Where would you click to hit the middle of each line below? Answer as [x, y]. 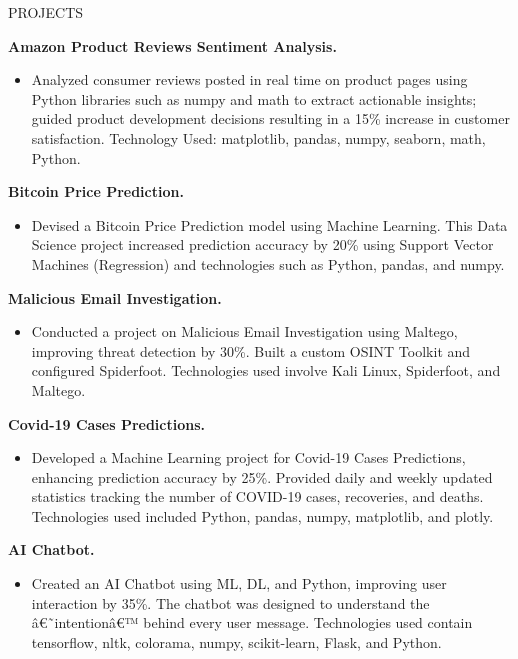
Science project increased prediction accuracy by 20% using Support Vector [262, 244]
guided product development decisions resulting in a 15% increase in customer [270, 118]
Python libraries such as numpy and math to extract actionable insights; [254, 98]
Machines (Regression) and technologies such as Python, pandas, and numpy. [268, 263]
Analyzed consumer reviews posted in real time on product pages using [249, 79]
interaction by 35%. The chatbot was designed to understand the [230, 602]
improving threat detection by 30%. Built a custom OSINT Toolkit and [251, 350]
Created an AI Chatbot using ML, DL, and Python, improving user [239, 583]
